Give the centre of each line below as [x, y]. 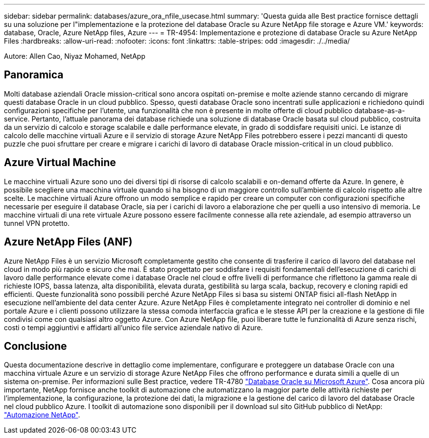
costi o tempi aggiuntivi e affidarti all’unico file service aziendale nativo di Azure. [133, 327]
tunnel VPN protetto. [37, 223]
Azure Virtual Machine [60, 163]
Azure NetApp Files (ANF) [68, 242]
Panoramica [34, 75]
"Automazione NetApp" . [42, 415]
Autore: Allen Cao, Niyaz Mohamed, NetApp [75, 56]
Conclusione [36, 346]
